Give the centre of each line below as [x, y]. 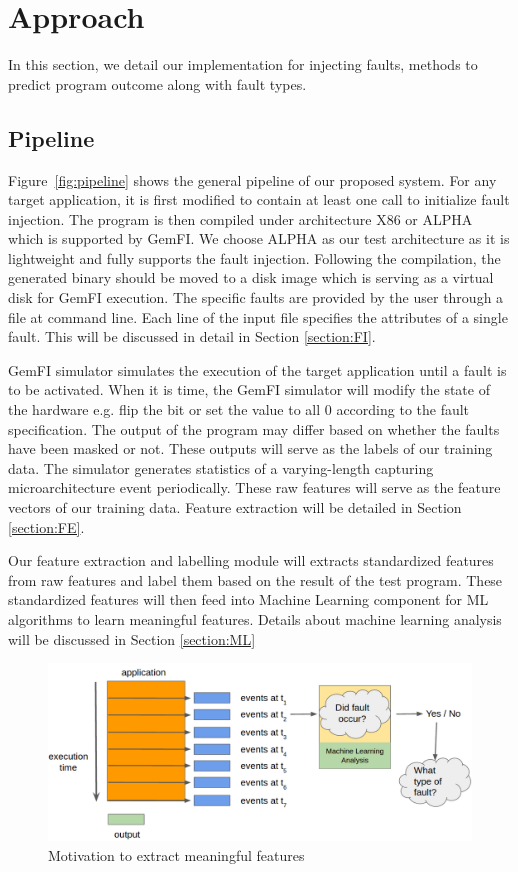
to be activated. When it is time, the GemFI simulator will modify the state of [249, 389]
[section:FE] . [46, 526]
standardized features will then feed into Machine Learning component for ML [248, 599]
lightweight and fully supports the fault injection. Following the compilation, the [254, 257]
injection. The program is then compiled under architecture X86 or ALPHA [240, 218]
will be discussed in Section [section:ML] [132, 638]
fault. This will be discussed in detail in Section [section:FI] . [192, 336]
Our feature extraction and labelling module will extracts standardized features [251, 560]
